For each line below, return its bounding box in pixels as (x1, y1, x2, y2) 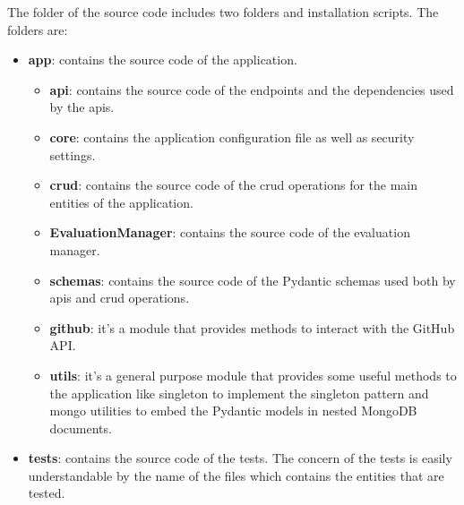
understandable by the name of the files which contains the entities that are (28, 466, 444, 484)
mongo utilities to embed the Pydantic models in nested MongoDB (49, 401, 417, 420)
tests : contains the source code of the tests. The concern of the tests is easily (28, 449, 452, 467)
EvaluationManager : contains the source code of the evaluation (49, 223, 410, 242)
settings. (49, 145, 96, 164)
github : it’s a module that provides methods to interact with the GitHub (49, 318, 455, 337)
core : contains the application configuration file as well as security (49, 127, 415, 146)
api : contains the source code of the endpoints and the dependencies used (49, 80, 454, 98)
